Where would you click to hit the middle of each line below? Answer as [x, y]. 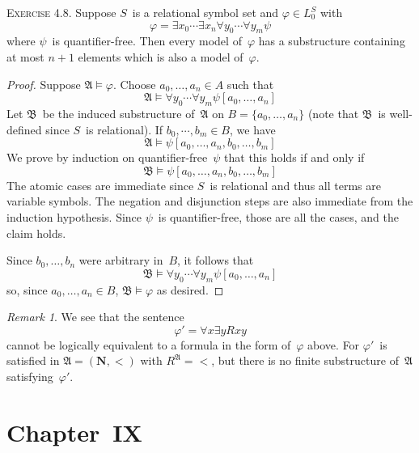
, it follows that [216, 260]
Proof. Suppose [44, 84]
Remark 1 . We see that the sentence [95, 317]
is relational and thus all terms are [295, 185]
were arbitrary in [121, 260]
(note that [333, 113]
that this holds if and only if [294, 157]
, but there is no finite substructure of [305, 360]
